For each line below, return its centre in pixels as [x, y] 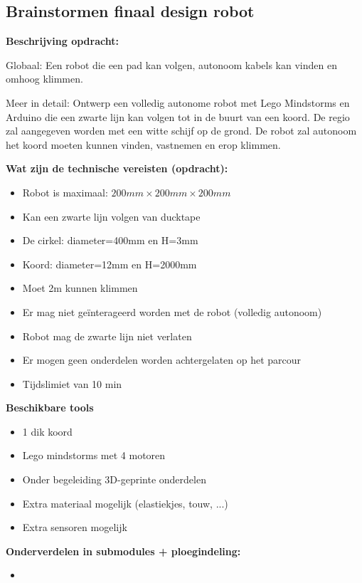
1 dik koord [47, 431]
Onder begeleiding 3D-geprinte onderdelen [114, 479]
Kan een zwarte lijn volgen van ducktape [111, 216]
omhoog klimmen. [44, 79]
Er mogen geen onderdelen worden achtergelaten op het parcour [162, 360]
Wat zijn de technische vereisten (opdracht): [117, 168]
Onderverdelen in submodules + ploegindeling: [123, 551]
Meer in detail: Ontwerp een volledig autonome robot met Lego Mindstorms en [178, 102]
